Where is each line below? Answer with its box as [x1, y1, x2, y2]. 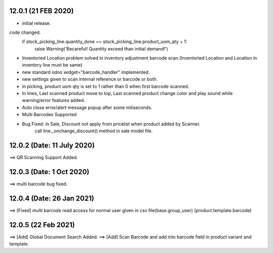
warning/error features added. [22, 97, 85, 104]
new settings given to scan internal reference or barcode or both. [22, 76, 158, 82]
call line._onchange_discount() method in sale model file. [34, 128, 153, 134]
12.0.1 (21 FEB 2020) [9, 7, 74, 15]
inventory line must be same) [22, 62, 83, 68]
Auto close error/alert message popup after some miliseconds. [22, 104, 153, 111]
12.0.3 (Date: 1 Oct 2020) [9, 167, 89, 176]
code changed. [9, 29, 41, 35]
